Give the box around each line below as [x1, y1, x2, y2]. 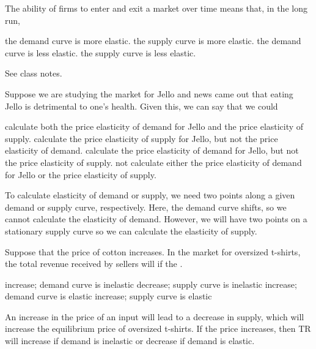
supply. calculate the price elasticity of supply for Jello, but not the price [5, 132, 278, 144]
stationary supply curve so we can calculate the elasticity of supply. [5, 224, 257, 237]
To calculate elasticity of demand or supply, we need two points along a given [5, 189, 295, 201]
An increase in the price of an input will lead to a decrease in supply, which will [5, 310, 304, 323]
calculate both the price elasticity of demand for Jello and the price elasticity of [5, 120, 304, 133]
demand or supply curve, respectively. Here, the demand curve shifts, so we [5, 200, 287, 213]
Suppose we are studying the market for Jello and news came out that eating [5, 87, 293, 100]
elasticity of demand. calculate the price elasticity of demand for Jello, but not [5, 144, 299, 157]
